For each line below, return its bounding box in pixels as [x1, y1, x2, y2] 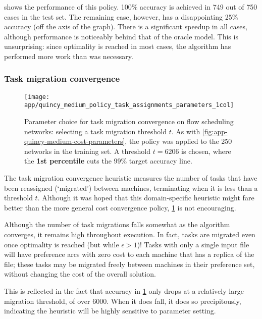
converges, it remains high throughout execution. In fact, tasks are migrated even [4, 229, 255, 240]
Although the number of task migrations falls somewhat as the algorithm [4, 219, 230, 230]
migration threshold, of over [4, 295, 90, 306]
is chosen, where [181, 145, 231, 156]
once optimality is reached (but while [4, 239, 119, 249]
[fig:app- [202, 126, 228, 136]
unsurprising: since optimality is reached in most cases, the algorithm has [4, 41, 231, 51]
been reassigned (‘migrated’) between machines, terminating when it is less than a [4, 182, 258, 193]
